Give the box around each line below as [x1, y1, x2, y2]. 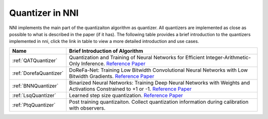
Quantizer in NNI [9, 7, 79, 18]
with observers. [68, 104, 106, 111]
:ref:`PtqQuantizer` [12, 101, 56, 108]
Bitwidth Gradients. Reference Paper [68, 73, 154, 79]
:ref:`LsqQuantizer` [12, 92, 57, 99]
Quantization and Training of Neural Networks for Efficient [68, 54, 205, 61]
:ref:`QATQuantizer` [12, 57, 58, 64]
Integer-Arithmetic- [206, 54, 251, 61]
